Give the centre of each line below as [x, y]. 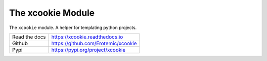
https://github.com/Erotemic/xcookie [94, 43]
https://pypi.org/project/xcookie [88, 50]
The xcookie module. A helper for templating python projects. [73, 28]
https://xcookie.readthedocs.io [87, 37]
